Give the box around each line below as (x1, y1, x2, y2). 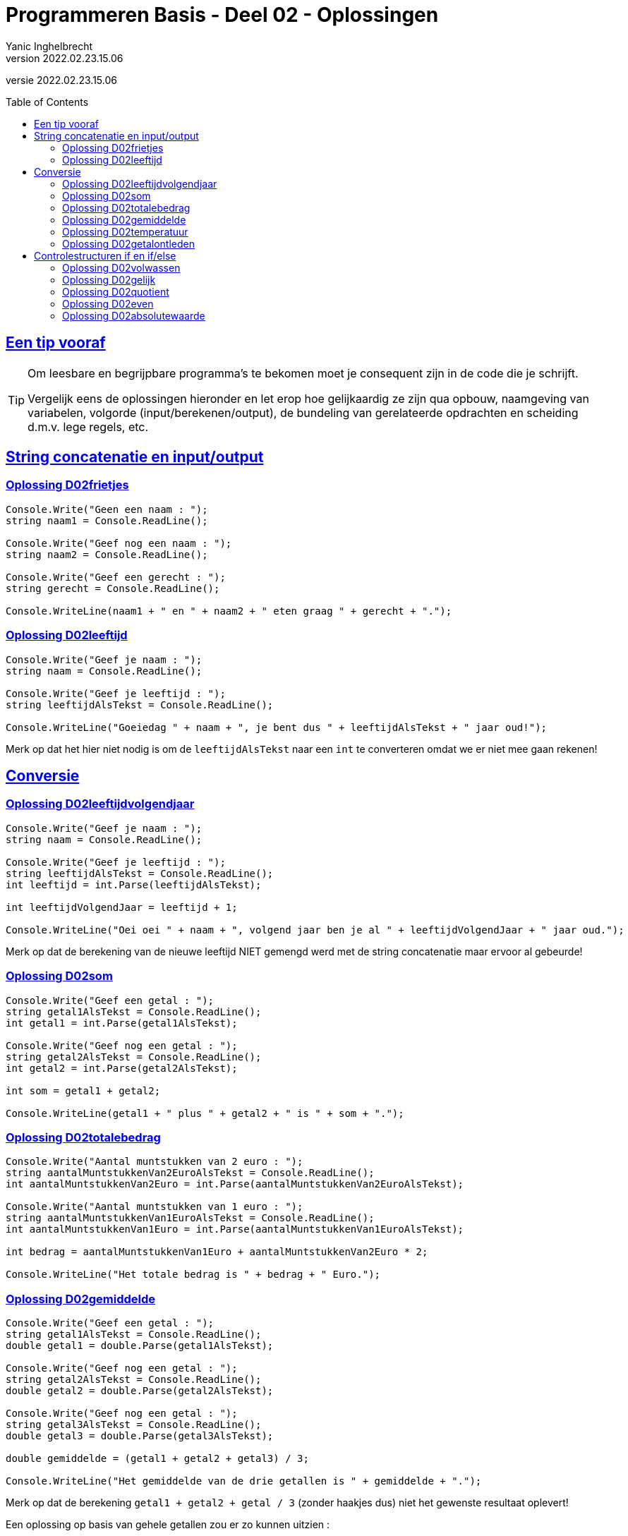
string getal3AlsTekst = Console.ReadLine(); (6, 1419, 262, 1431)
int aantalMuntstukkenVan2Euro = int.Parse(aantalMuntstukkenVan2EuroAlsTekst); (6, 1178, 464, 1190)
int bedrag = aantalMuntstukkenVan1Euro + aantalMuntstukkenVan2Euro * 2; (6, 1246, 428, 1258)
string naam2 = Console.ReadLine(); (6, 548, 208, 560)
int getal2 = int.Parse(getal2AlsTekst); (6, 1062, 238, 1074)
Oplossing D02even (62, 297, 154, 310)
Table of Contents (6, 95, 89, 108)
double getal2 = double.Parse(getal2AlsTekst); (6, 1385, 274, 1397)
